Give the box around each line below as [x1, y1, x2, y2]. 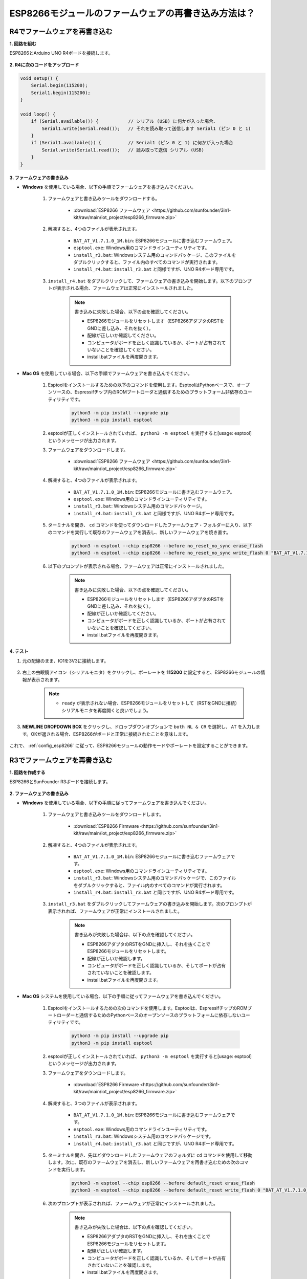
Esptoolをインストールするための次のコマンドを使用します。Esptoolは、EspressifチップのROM [48, 1005, 248, 1011]
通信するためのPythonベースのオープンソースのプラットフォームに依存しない [79, 1012, 242, 1018]
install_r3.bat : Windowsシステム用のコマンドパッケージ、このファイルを [73, 252, 236, 258]
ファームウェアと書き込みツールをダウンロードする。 [48, 195, 160, 202]
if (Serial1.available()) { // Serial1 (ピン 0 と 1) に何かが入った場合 [31, 140, 233, 146]
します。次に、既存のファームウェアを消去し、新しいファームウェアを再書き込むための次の [48, 1159, 240, 1165]
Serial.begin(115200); [31, 82, 88, 89]
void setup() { [20, 75, 58, 81]
